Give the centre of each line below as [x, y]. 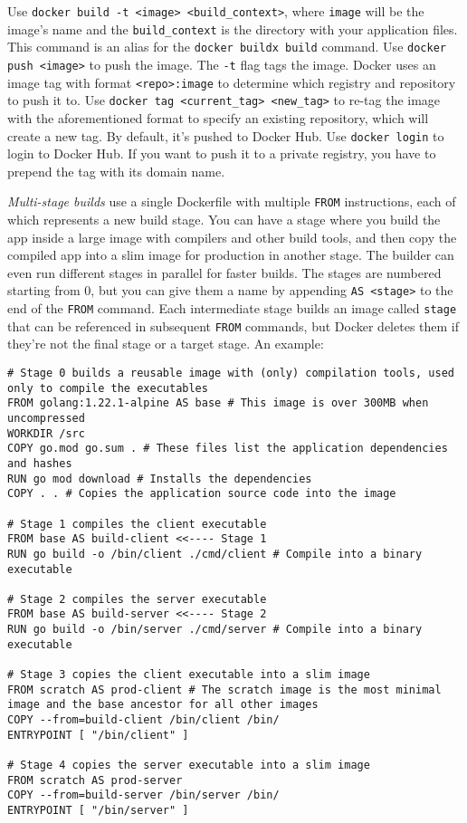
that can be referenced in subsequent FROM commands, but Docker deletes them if [233, 325]
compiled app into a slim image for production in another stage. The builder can [231, 255]
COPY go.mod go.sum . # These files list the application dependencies [228, 449]
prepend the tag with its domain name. [116, 171]
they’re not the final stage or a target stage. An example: [166, 344]
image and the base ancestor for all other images [163, 705]
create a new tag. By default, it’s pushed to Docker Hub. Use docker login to [226, 135]
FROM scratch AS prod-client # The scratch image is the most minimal [224, 689]
